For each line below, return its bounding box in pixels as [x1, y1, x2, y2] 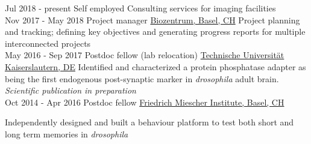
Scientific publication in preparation [5, 84, 136, 97]
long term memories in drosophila [5, 127, 128, 140]
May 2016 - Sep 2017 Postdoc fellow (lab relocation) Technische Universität [5, 49, 284, 61]
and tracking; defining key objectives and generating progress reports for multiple [5, 25, 306, 38]
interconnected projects [5, 37, 91, 49]
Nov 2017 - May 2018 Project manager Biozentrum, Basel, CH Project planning [5, 13, 300, 26]
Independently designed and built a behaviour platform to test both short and [5, 116, 294, 128]
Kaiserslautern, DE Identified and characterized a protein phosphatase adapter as [5, 60, 306, 73]
